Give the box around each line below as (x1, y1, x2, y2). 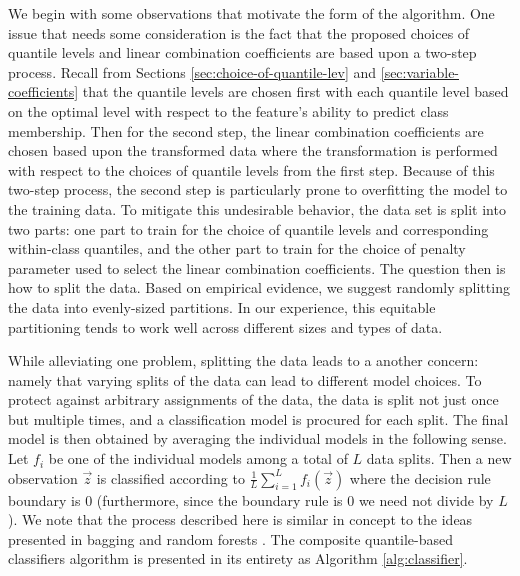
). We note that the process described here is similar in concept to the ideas (8, 509, 473, 530)
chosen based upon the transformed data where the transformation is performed (8, 140, 498, 161)
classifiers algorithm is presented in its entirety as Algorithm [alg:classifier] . (8, 548, 468, 569)
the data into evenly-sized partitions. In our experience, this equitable (8, 296, 436, 317)
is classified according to (96, 467, 245, 488)
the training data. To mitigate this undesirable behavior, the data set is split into (8, 198, 506, 219)
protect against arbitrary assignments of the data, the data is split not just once (8, 389, 499, 410)
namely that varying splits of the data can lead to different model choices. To (8, 369, 482, 390)
